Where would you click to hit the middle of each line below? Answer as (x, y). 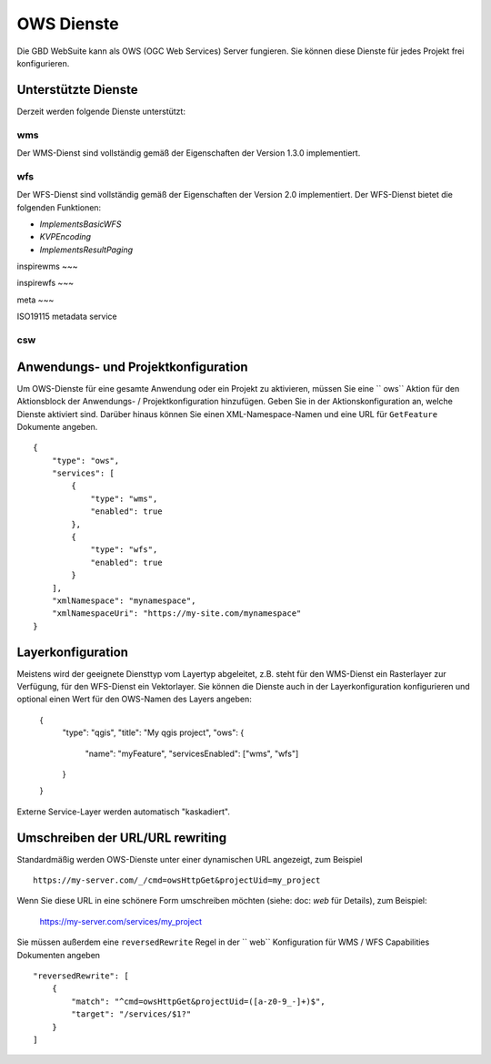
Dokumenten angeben (58, 955)
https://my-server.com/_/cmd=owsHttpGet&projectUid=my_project (177, 880)
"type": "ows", (85, 460)
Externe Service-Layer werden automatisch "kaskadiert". (124, 812)
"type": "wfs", (124, 550)
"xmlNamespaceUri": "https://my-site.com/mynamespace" (176, 614)
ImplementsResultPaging (86, 250)
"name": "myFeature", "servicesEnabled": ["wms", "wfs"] (192, 753)
